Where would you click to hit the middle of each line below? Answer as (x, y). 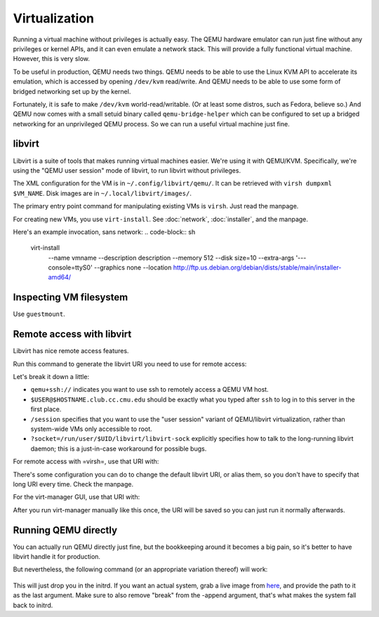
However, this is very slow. (52, 59)
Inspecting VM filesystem (71, 297)
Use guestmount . (39, 314)
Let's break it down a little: (51, 377)
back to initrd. (33, 605)
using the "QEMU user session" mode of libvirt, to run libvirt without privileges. (127, 170)
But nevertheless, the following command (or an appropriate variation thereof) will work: (140, 569)
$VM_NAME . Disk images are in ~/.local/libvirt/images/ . (102, 193)
